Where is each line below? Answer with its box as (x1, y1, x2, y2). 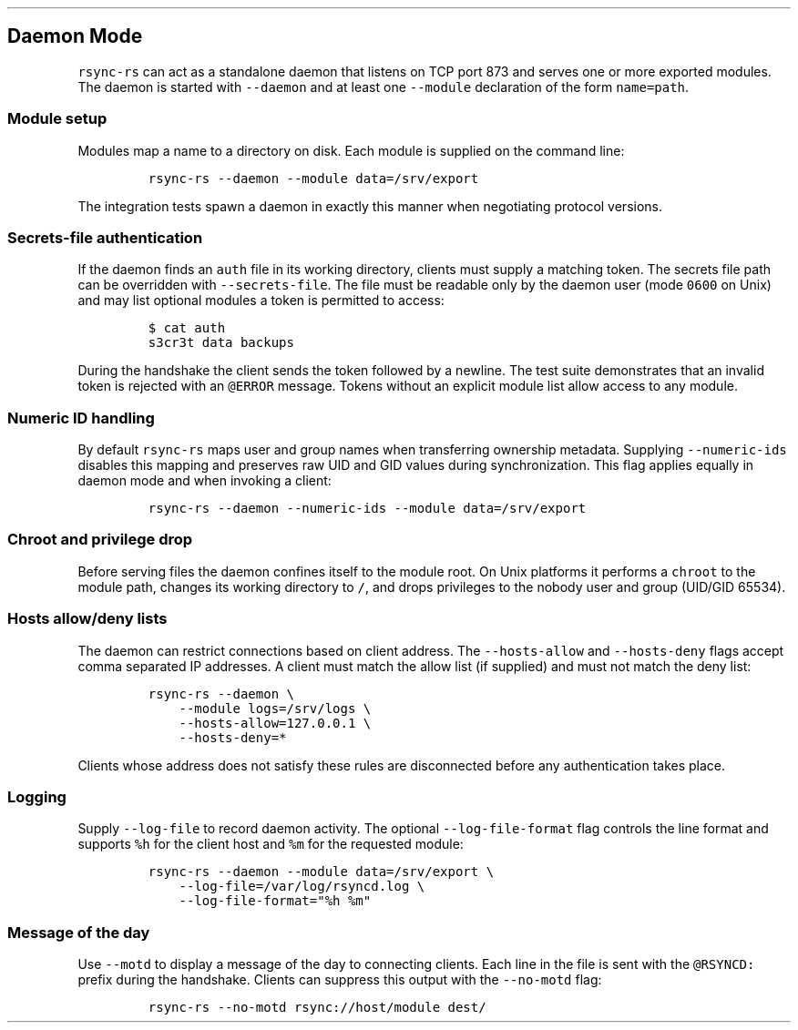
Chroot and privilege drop (7, 530, 193, 549)
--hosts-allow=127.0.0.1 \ (179, 715, 372, 730)
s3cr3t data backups (148, 335, 294, 351)
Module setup (7, 109, 107, 128)
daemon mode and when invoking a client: (77, 473, 332, 489)
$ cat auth (148, 321, 226, 336)
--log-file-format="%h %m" (179, 893, 372, 909)
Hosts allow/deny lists (7, 609, 168, 628)
